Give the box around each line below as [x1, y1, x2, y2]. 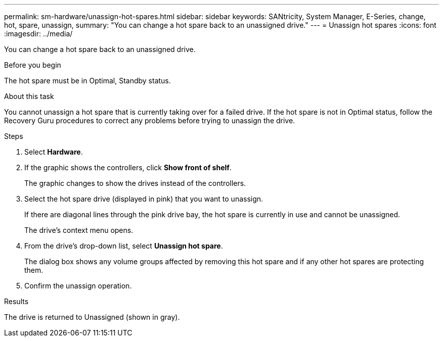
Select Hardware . [24, 148, 83, 156]
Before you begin [4, 61, 61, 69]
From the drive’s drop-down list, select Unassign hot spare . [24, 241, 223, 250]
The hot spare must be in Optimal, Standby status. [4, 76, 171, 85]
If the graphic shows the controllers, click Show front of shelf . [24, 163, 232, 172]
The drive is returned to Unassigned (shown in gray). [4, 313, 180, 321]
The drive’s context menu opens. [24, 226, 134, 234]
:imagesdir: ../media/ [4, 29, 73, 38]
